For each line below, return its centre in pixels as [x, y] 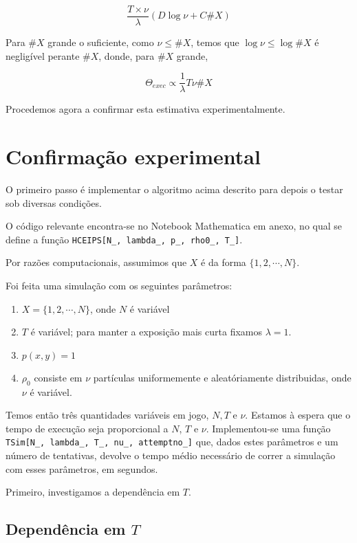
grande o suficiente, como [101, 42]
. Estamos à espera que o [298, 415]
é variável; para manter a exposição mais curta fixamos [146, 332]
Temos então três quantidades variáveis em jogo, [107, 415]
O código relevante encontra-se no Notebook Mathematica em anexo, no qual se [174, 226]
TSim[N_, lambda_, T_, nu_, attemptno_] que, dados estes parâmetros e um [172, 442]
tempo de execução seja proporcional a [87, 428]
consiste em [58, 377]
